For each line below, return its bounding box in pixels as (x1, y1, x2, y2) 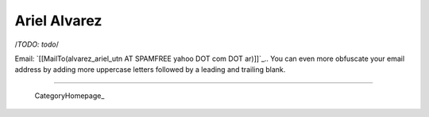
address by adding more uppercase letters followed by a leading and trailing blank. (14, 65, 286, 74)
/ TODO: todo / (14, 40, 60, 49)
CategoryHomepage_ (34, 91, 105, 100)
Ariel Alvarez (14, 12, 102, 29)
